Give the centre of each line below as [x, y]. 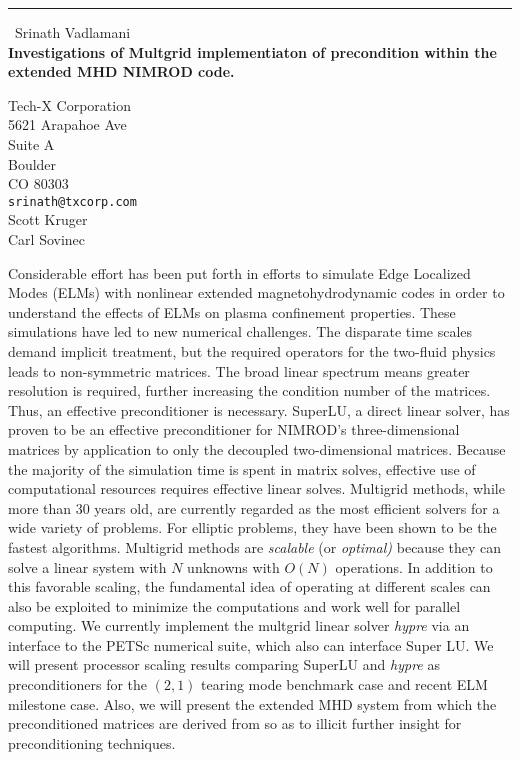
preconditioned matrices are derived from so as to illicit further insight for [235, 723]
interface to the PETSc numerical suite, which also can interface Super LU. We [251, 644]
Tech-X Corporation [69, 104]
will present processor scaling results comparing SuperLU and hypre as [224, 664]
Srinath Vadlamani [73, 32]
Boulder [32, 163]
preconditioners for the [78, 684]
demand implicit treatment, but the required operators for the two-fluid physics [252, 350]
